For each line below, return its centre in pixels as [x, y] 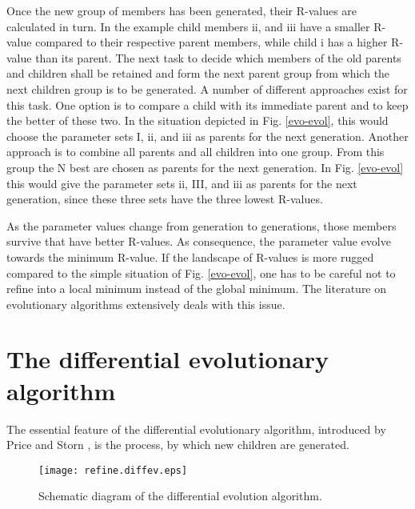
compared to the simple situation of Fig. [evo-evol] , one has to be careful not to [201, 273]
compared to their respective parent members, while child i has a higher [211, 42]
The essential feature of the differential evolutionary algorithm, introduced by [196, 429]
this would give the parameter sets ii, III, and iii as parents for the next [182, 183]
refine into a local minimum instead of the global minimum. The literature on [197, 289]
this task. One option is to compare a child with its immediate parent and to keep [207, 104]
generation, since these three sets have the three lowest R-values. [165, 199]
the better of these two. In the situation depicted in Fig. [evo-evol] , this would [198, 120]
